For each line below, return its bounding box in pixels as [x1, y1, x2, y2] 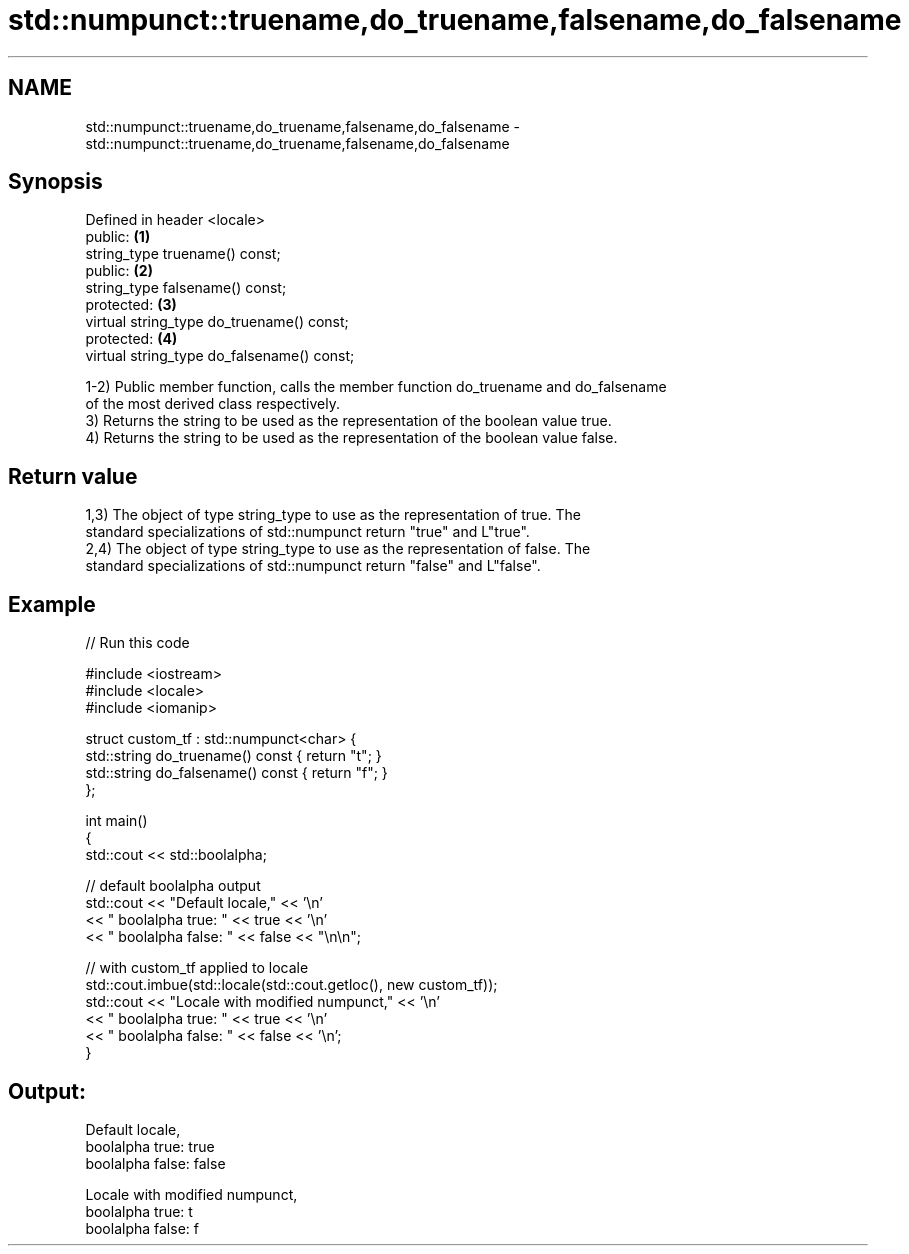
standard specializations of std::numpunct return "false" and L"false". [85, 557, 541, 575]
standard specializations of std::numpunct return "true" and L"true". [85, 523, 530, 541]
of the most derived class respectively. [85, 395, 340, 413]
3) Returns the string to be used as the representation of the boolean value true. [85, 412, 612, 430]
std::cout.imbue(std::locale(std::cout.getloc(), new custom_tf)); [85, 976, 498, 994]
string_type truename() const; [85, 245, 281, 263]
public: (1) [85, 228, 151, 246]
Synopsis [8, 169, 103, 195]
